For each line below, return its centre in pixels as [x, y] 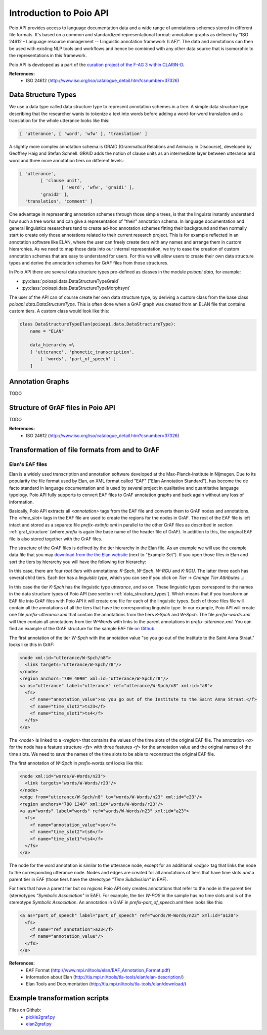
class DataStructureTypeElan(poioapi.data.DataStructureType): [98, 324]
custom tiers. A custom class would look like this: [59, 311]
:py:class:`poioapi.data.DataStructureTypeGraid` [70, 281]
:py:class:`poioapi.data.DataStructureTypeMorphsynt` [76, 288]
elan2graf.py [39, 1024]
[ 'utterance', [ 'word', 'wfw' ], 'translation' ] [84, 133]
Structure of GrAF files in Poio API [62, 408]
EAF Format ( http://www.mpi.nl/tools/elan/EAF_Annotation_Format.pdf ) [98, 970]
